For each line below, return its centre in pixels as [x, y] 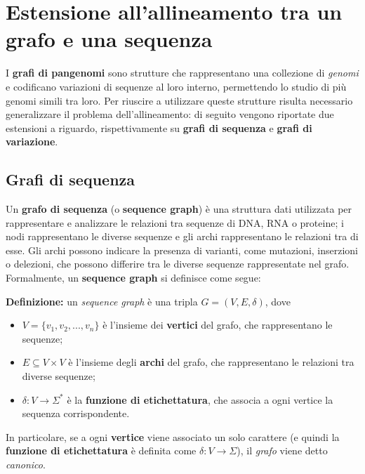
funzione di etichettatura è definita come [101, 450]
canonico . [26, 464]
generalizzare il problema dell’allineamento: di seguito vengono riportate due [170, 114]
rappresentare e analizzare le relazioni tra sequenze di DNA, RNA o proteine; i [175, 222]
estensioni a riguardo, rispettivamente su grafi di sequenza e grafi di [159, 127]
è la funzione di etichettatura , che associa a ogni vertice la [200, 399]
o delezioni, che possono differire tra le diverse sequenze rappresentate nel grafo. [178, 264]
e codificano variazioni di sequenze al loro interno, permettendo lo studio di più [176, 86]
